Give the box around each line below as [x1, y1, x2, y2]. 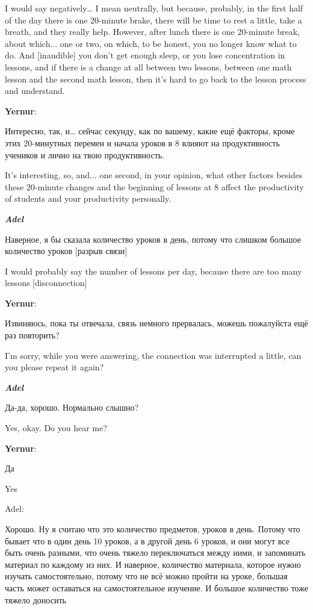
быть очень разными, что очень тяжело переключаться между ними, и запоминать [5, 546, 306, 559]
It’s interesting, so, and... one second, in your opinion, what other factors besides [5, 169, 303, 181]
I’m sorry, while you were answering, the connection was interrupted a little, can [5, 349, 302, 361]
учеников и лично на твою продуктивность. [5, 148, 165, 161]
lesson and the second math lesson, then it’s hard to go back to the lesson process [5, 72, 306, 85]
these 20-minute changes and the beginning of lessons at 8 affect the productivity [5, 180, 305, 193]
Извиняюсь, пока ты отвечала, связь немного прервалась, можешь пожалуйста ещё [5, 317, 308, 329]
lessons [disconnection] [5, 276, 87, 289]
